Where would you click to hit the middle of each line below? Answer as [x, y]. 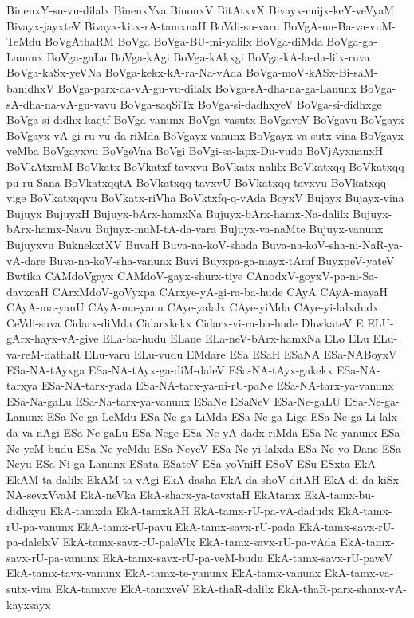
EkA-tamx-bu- [339, 495]
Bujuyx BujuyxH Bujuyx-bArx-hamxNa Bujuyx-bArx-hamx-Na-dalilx [178, 213]
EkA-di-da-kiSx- [363, 479]
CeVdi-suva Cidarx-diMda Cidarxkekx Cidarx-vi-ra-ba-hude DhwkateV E [185, 322]
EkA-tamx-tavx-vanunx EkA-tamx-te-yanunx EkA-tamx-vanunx [164, 573]
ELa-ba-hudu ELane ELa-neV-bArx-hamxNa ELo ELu [236, 338]
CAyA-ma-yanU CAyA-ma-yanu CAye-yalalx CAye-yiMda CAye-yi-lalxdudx [193, 307]
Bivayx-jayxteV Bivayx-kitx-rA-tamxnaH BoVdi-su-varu [143, 25]
